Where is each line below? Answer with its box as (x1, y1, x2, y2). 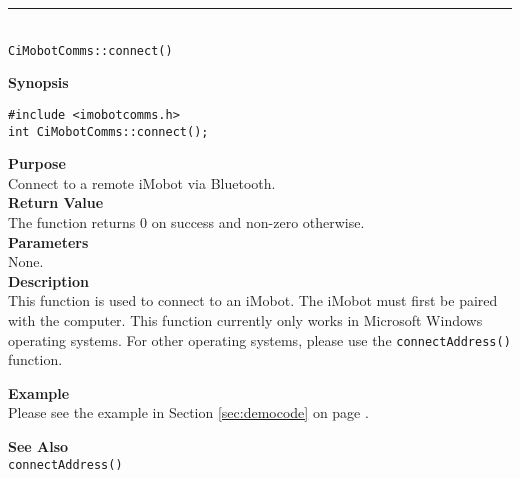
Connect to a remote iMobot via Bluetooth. (8, 172, 276, 193)
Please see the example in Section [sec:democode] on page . (8, 402, 369, 423)
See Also (8, 435, 69, 456)
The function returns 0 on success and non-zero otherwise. (8, 211, 365, 232)
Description (8, 270, 90, 291)
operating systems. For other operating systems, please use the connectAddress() (8, 329, 511, 350)
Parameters (8, 231, 89, 252)
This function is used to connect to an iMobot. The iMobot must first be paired (8, 290, 498, 311)
